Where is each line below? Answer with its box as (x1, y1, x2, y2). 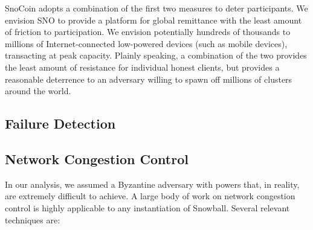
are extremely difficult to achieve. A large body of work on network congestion (5, 190, 295, 202)
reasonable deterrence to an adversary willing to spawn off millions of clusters (5, 72, 292, 85)
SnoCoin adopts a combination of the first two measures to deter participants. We (5, 2, 308, 14)
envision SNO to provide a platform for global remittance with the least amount (5, 13, 302, 26)
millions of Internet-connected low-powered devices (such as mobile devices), (5, 37, 288, 50)
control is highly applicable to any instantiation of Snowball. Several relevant (5, 201, 290, 214)
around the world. (5, 85, 71, 97)
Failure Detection (5, 114, 116, 133)
